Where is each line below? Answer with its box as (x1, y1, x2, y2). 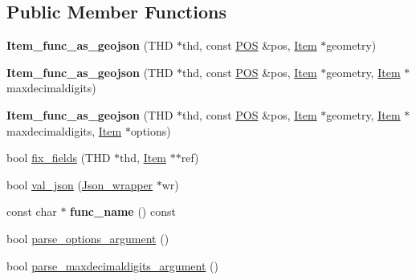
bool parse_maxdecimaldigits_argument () (6, 257, 218, 274)
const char (6, 203, 57, 220)
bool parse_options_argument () (6, 229, 169, 246)
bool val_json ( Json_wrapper (6, 176, 153, 193)
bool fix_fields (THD (6, 149, 111, 166)
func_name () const (70, 203, 176, 220)
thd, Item (120, 149, 167, 166)
